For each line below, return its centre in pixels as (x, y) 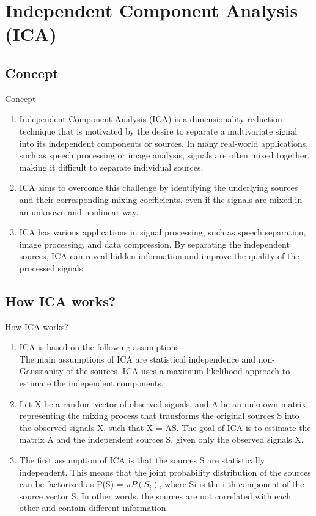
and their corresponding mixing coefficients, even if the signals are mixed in (161, 199)
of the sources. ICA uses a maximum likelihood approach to (178, 371)
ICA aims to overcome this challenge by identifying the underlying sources (159, 187)
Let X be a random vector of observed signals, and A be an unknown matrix (163, 403)
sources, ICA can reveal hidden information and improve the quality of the (159, 256)
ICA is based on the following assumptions (99, 347)
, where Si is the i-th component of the (232, 484)
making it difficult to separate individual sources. (111, 167)
